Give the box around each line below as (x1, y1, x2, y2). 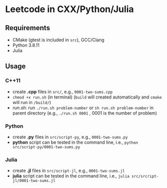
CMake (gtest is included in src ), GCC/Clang (12, 37, 104, 43)
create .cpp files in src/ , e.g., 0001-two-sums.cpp (12, 88, 113, 95)
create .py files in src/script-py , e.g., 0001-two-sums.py (12, 134, 128, 140)
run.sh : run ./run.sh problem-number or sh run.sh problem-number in (12, 105, 154, 111)
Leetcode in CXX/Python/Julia (5, 4, 134, 15)
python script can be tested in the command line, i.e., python (12, 139, 138, 145)
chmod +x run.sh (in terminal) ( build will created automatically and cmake (12, 94, 162, 100)
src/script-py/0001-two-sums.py (12, 144, 80, 149)
